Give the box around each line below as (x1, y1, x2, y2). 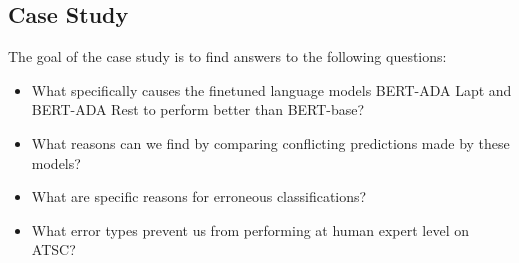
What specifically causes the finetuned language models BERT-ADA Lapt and (31, 79, 512, 100)
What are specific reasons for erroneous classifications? (31, 186, 367, 207)
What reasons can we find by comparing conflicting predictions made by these (31, 132, 510, 153)
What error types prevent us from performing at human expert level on (31, 219, 470, 240)
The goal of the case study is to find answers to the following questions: (8, 46, 447, 67)
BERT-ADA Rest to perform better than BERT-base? (31, 99, 365, 120)
